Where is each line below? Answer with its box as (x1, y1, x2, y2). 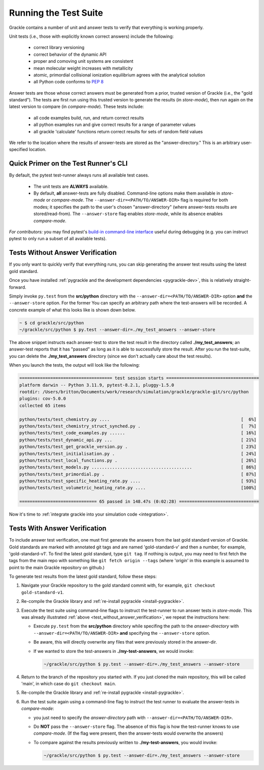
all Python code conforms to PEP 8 (33, 79, 104, 85)
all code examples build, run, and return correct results (33, 115, 144, 121)
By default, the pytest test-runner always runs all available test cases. (9, 172, 149, 178)
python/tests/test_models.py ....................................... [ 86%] (19, 465, 257, 470)
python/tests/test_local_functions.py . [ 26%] (19, 457, 257, 463)
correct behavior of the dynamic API (33, 51, 107, 57)
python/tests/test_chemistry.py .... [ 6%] (19, 417, 257, 422)
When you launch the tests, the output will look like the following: (9, 362, 140, 368)
